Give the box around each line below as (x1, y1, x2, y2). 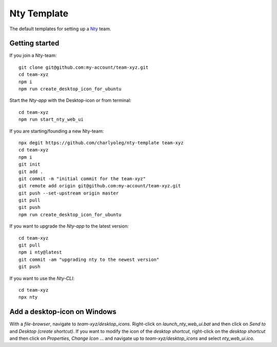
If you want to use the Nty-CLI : (9, 275, 75, 281)
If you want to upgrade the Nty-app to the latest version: (9, 223, 129, 229)
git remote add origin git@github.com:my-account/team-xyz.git (18, 183, 181, 189)
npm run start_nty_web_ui (18, 117, 84, 123)
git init (18, 162, 41, 167)
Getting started (9, 39, 60, 48)
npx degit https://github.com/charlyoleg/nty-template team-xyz (18, 140, 184, 146)
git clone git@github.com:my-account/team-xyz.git (18, 64, 149, 70)
